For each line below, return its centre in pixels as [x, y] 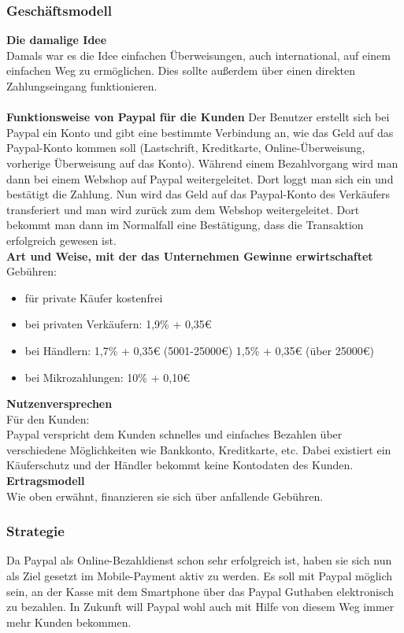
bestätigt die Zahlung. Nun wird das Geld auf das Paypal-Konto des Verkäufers [198, 194]
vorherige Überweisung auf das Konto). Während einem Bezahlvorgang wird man [202, 163]
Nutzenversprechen [59, 403]
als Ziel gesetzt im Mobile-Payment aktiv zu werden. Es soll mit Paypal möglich [200, 576]
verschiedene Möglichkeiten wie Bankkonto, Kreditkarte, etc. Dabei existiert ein [199, 449]
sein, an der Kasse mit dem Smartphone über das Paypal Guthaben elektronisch [200, 591]
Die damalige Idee [57, 40]
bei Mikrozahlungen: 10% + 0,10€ [107, 377]
